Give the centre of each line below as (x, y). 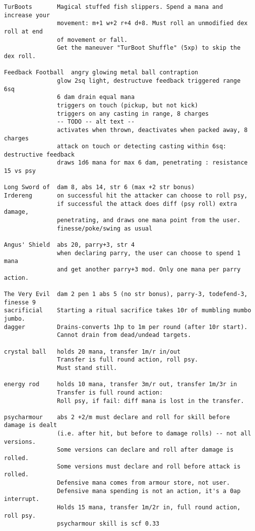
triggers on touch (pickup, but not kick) (127, 105)
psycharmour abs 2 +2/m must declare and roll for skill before (117, 417)
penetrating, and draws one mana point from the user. (149, 220)
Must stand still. (87, 368)
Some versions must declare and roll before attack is (149, 466)
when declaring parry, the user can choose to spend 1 (149, 253)
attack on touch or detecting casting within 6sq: (142, 147)
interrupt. (22, 499)
